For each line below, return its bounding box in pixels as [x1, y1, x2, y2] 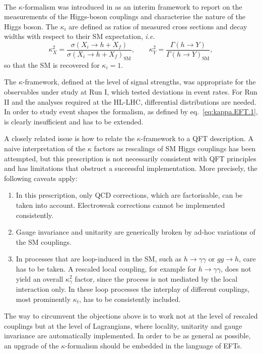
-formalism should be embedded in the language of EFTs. [65, 340, 242, 350]
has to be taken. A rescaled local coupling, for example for [16, 263, 196, 274]
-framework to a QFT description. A [141, 133, 253, 144]
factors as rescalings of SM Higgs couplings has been [94, 143, 256, 153]
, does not [221, 263, 251, 274]
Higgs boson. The [4, 21, 58, 31]
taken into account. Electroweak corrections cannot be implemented [16, 199, 225, 210]
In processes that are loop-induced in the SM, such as [16, 253, 182, 264]
